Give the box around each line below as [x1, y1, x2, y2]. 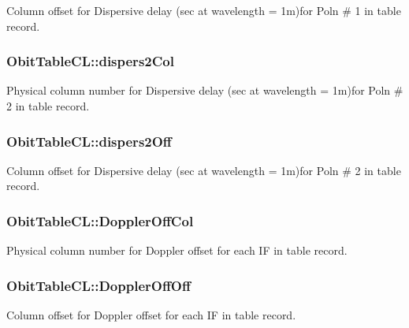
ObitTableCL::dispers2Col [6, 51, 174, 71]
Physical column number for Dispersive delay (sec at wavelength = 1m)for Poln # [6, 82, 403, 99]
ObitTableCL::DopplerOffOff [6, 275, 191, 295]
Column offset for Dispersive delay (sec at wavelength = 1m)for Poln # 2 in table [6, 162, 401, 178]
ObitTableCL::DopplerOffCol [6, 211, 194, 230]
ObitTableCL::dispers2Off [6, 131, 172, 151]
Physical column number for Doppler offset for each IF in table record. [6, 242, 348, 259]
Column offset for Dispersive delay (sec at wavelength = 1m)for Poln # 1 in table [6, 2, 401, 18]
